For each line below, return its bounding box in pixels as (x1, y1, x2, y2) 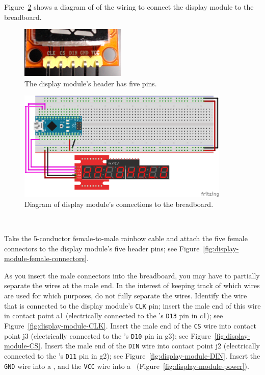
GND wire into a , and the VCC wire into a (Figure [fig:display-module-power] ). (4, 360, 249, 371)
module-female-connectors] (4, 253, 87, 264)
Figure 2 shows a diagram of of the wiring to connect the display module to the (4, 2, 254, 12)
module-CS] (4, 340, 41, 351)
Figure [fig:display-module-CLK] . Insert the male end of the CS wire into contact (4, 320, 256, 331)
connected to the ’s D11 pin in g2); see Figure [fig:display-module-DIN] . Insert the (4, 350, 260, 361)
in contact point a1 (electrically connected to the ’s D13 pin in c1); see (4, 310, 223, 321)
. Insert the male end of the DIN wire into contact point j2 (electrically (40, 340, 260, 351)
